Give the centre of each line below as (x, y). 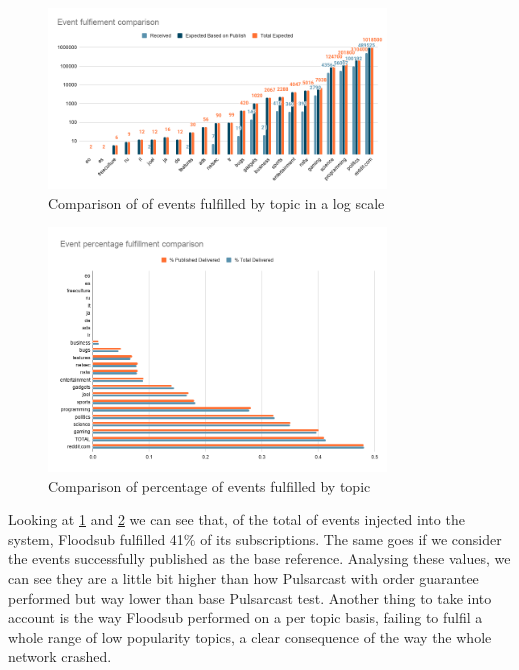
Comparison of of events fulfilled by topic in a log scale (216, 202)
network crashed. (60, 656)
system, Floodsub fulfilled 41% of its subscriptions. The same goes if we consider (255, 538)
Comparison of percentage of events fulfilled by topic (209, 485)
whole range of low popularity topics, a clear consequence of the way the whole (250, 636)
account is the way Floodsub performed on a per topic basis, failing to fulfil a (245, 617)
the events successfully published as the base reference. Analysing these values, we (259, 558)
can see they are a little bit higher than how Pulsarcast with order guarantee (243, 577)
